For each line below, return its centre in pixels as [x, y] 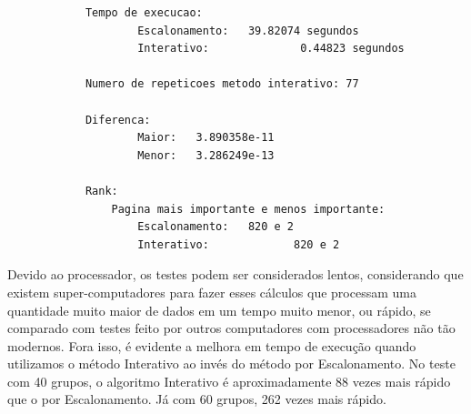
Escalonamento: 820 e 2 [215, 227]
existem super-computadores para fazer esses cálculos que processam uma [212, 292]
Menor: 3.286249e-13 [206, 155]
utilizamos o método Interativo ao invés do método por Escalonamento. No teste [231, 364]
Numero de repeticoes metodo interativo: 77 [222, 84]
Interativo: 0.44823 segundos [271, 49]
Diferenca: [118, 120]
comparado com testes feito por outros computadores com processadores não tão [231, 328]
